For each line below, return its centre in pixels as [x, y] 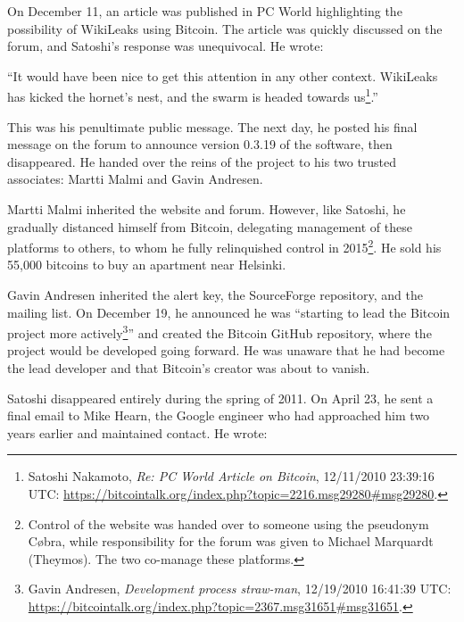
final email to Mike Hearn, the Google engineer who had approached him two [219, 415]
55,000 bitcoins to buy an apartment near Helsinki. [147, 265]
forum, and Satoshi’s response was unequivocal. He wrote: [166, 46]
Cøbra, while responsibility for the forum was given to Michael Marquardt [231, 541]
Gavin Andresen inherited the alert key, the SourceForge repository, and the [215, 295]
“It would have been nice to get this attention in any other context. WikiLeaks [223, 75]
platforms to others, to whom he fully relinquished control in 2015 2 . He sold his [224, 246]
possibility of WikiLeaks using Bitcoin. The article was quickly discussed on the [225, 28]
